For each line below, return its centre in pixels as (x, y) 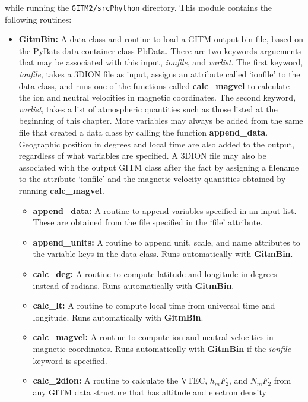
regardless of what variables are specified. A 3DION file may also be (142, 156)
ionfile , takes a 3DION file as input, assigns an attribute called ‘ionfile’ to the (159, 74)
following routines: (38, 19)
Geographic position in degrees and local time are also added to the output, (156, 144)
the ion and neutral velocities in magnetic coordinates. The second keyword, (157, 97)
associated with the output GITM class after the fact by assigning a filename (159, 167)
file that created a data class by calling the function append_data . (143, 132)
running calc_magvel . (61, 190)
